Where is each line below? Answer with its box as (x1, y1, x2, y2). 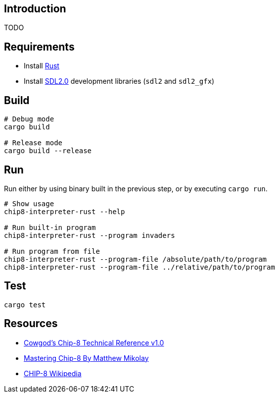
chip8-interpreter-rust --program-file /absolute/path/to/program (4, 255, 267, 263)
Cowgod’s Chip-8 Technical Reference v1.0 (24, 338, 164, 347)
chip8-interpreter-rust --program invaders (4, 231, 175, 239)
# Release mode (4, 139, 63, 147)
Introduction (4, 2, 66, 15)
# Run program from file (4, 247, 100, 255)
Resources (4, 317, 58, 330)
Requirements (4, 40, 75, 53)
